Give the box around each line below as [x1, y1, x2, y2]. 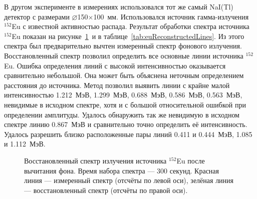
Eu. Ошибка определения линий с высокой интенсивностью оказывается [4, 60, 226, 70]
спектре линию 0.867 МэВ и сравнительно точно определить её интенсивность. [4, 119, 247, 129]
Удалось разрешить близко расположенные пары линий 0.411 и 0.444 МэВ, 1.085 [4, 128, 252, 139]
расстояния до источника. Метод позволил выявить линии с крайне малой [4, 79, 230, 90]
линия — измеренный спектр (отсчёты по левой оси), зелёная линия [24, 175, 234, 185]
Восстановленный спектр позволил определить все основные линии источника [4, 50, 243, 60]
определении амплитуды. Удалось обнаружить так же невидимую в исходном [4, 109, 239, 119]
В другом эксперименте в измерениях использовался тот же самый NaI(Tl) [4, 1, 233, 11]
